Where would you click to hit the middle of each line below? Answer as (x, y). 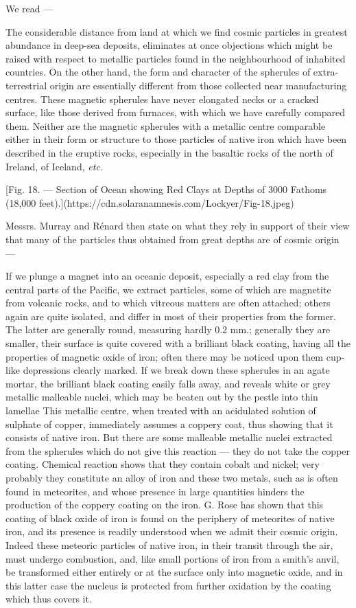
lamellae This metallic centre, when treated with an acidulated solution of (161, 410)
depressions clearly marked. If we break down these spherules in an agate (176, 370)
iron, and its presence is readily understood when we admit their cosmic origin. (172, 531)
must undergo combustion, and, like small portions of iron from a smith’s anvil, (173, 558)
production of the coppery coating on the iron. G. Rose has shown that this (165, 505)
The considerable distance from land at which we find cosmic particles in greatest (177, 31)
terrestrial (26, 85)
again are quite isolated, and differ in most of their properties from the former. (171, 316)
